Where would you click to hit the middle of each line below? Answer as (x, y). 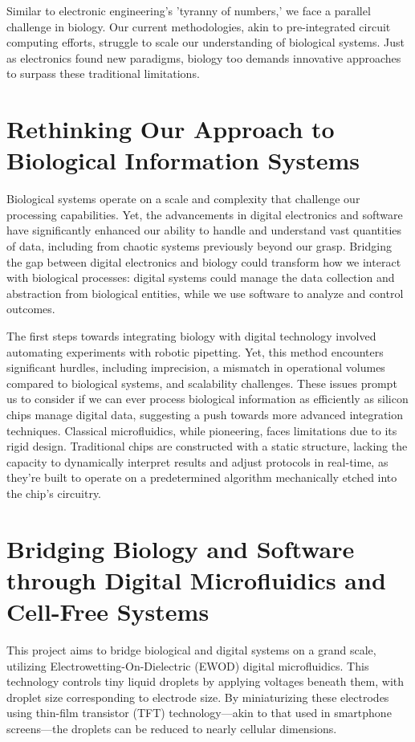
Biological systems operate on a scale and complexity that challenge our (183, 199)
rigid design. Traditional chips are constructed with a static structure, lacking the (207, 446)
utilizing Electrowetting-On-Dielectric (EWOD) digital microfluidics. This (188, 665)
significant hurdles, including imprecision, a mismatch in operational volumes (196, 367)
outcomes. (31, 309)
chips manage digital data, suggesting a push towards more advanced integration (205, 414)
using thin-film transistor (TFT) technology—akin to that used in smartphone (199, 713)
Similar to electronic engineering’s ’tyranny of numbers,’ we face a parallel (189, 10)
